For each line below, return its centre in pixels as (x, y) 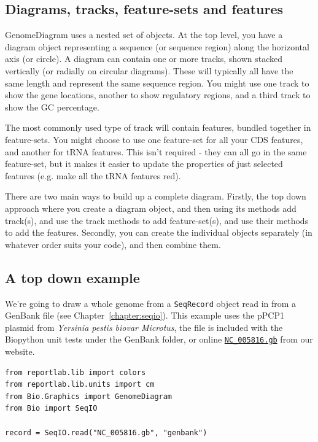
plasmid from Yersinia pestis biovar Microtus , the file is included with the (144, 327)
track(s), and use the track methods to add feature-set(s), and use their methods (157, 220)
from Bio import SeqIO (51, 409)
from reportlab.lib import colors (76, 372)
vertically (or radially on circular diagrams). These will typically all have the (149, 70)
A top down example (72, 277)
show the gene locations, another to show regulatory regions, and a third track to (158, 95)
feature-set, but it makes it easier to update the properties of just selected (144, 164)
